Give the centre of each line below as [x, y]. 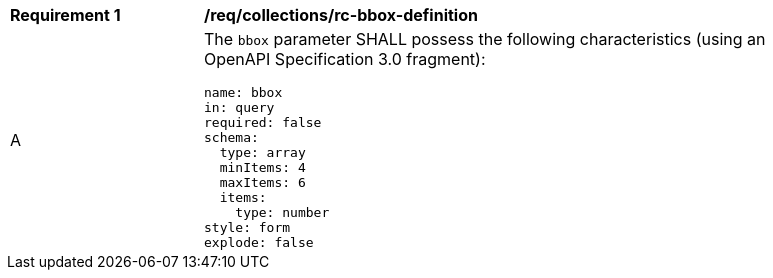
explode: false [259, 242]
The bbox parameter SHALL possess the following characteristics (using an [485, 39]
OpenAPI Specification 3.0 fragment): [345, 59]
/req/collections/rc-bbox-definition [341, 15]
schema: [231, 137]
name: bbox [243, 92]
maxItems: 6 [262, 182]
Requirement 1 [65, 15]
